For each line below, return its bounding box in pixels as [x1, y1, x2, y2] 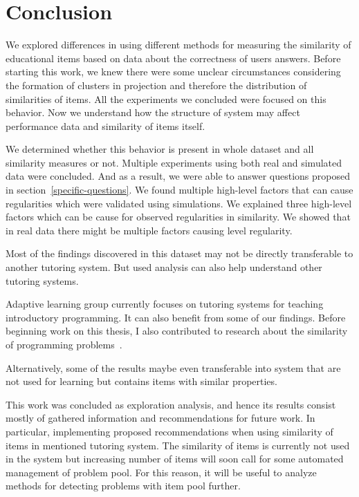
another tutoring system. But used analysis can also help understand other [6, 260, 322, 274]
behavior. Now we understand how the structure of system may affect [6, 105, 300, 120]
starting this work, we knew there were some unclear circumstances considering [6, 64, 341, 79]
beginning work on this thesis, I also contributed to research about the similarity [6, 323, 348, 338]
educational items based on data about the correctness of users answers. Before [6, 50, 341, 65]
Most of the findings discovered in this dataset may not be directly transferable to [6, 246, 353, 261]
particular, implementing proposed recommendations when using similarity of [6, 424, 333, 438]
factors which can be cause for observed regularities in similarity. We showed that [6, 209, 351, 224]
